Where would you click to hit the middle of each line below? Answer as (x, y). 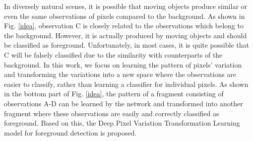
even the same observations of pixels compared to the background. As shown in (125, 16)
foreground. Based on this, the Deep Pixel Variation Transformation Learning (122, 123)
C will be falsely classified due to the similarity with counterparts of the (113, 54)
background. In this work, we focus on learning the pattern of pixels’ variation (123, 64)
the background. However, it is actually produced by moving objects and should (126, 35)
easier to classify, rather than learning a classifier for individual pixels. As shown (126, 84)
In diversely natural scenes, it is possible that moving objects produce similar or (126, 6)
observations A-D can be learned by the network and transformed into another (124, 103)
